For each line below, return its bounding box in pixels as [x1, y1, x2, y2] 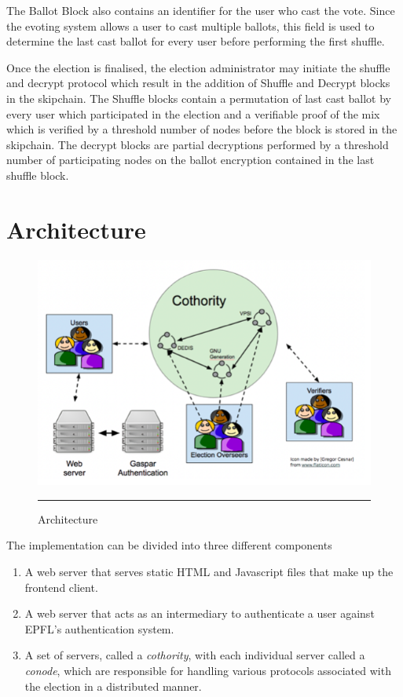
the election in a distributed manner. [24, 677, 202, 694]
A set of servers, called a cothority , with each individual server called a [24, 647, 365, 663]
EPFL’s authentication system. [24, 620, 174, 637]
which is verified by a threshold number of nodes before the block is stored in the [6, 121, 398, 137]
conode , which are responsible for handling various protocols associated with [24, 662, 391, 679]
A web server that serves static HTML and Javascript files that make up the [24, 564, 394, 580]
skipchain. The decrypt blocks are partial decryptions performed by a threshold [6, 136, 389, 152]
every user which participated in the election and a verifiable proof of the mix [6, 105, 380, 122]
